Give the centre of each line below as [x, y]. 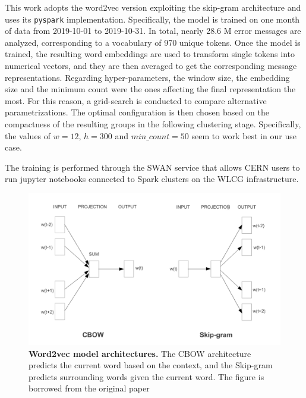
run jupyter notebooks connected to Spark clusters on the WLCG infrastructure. [152, 179]
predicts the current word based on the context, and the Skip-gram [151, 365]
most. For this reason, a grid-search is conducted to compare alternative [136, 100]
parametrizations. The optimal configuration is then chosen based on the [137, 112]
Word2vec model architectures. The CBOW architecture [140, 353]
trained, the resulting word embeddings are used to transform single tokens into [150, 54]
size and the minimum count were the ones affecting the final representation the [150, 89]
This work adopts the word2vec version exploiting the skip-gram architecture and [153, 7]
